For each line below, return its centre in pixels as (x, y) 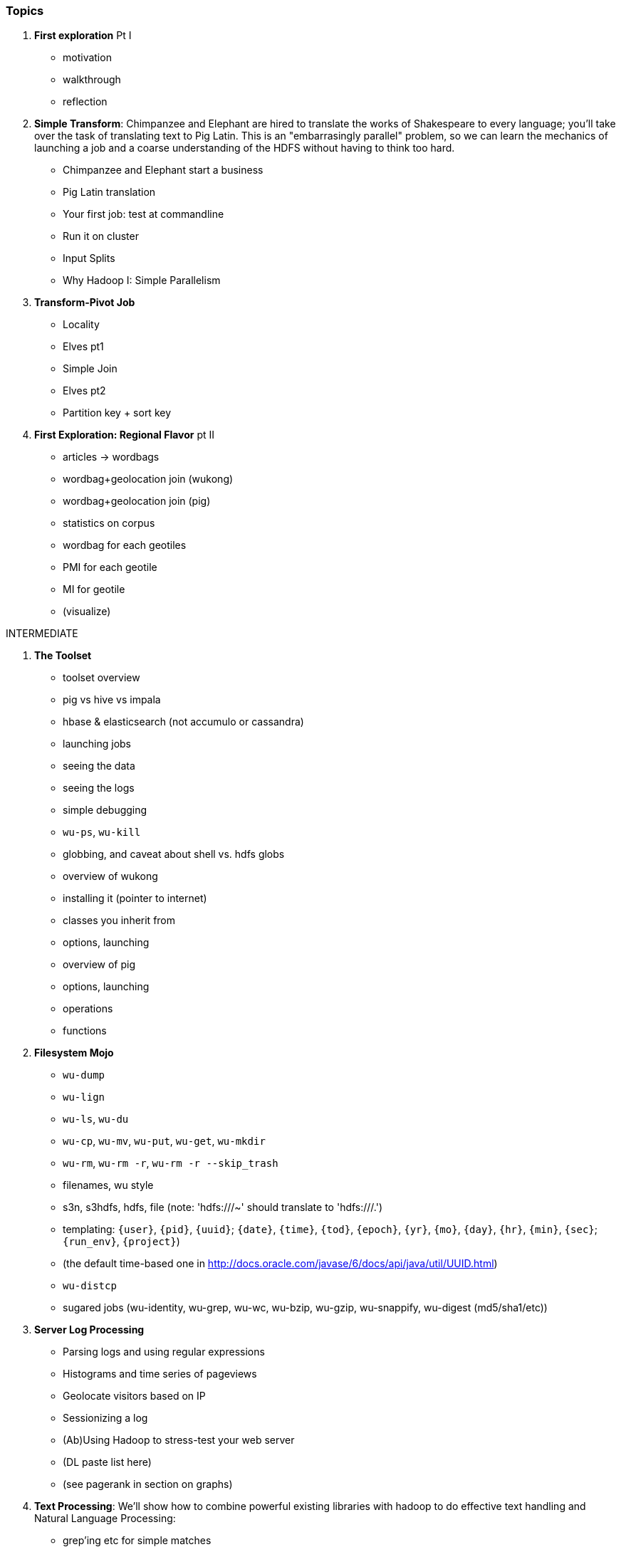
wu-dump (84, 1075)
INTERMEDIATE (42, 634)
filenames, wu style (108, 1185)
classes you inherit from (119, 921)
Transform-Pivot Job (85, 303)
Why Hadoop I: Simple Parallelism (142, 280)
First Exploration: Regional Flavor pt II (125, 435)
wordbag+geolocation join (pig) (137, 501)
